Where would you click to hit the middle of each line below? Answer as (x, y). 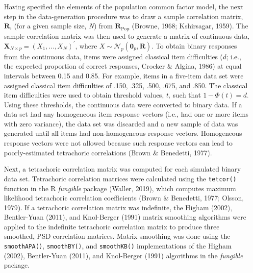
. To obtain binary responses (194, 45)
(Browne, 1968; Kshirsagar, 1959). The (190, 26)
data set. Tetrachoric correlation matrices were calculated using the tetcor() (120, 178)
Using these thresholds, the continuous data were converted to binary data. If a (123, 104)
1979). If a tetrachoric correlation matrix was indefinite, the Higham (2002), (118, 207)
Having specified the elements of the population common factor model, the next (124, 6)
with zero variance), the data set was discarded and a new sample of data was (121, 123)
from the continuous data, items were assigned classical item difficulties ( (114, 56)
